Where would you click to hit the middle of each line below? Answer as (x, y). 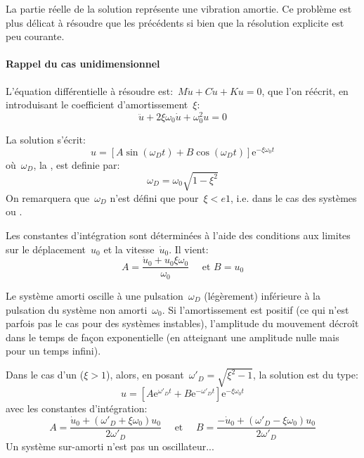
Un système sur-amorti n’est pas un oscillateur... (110, 446)
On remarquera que (48, 197)
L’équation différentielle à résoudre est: (90, 90)
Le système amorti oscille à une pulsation (95, 295)
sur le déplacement (46, 249)
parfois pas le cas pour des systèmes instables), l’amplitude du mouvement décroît (182, 323)
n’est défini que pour (154, 197)
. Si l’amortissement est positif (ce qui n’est (255, 309)
